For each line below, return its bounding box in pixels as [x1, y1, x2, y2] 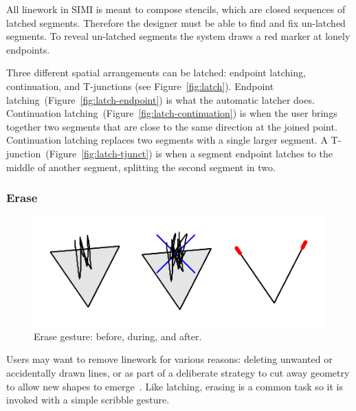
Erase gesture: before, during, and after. [34, 329, 202, 343]
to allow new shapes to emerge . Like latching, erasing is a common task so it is [6, 379, 343, 393]
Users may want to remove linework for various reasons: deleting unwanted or [6, 352, 333, 366]
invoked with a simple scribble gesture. [6, 392, 170, 407]
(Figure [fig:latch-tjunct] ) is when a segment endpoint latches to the [45, 146, 333, 160]
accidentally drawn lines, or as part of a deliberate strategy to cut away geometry [6, 366, 350, 380]
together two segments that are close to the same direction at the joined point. [6, 119, 337, 133]
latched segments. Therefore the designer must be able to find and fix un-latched [6, 15, 346, 30]
